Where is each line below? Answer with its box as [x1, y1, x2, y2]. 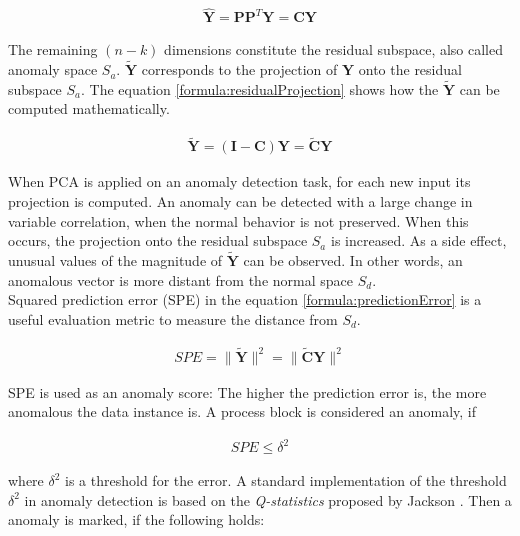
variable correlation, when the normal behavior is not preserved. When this [8, 210, 469, 231]
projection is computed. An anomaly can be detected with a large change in [8, 190, 473, 211]
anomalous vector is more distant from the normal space [8, 269, 353, 290]
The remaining [8, 39, 98, 60]
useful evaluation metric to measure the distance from [8, 308, 338, 329]
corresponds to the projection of [141, 59, 338, 80]
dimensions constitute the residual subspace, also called [164, 39, 504, 60]
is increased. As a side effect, [330, 230, 507, 251]
